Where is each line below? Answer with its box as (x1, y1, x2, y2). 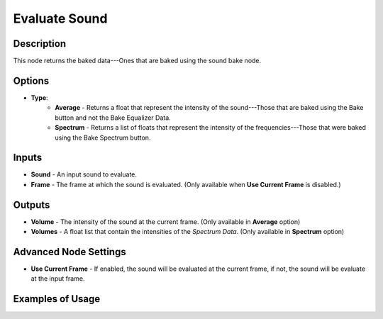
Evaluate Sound (13, 11, 108, 26)
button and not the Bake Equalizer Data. (55, 113, 172, 122)
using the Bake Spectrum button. (55, 133, 151, 142)
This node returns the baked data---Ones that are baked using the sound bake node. (13, 57, 262, 65)
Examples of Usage (13, 293, 101, 305)
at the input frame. (30, 274, 85, 283)
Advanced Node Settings (13, 245, 127, 258)
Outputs (13, 198, 50, 211)
